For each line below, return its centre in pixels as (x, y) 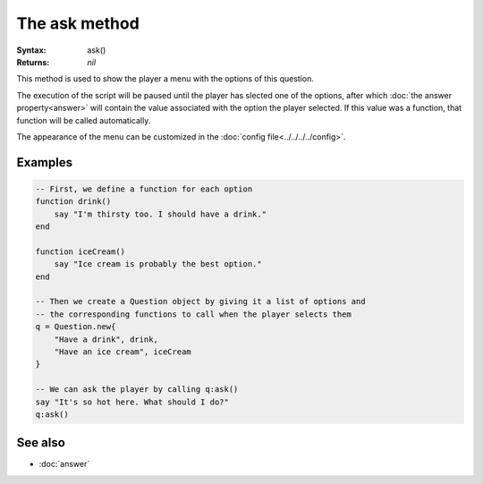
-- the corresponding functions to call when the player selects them (194, 314)
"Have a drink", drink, (106, 339)
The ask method (78, 23)
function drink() (73, 202)
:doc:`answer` (64, 464)
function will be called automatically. (84, 120)
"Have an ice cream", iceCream (123, 352)
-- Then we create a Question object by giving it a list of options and (200, 301)
